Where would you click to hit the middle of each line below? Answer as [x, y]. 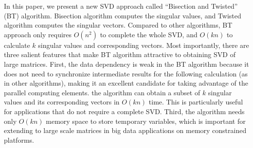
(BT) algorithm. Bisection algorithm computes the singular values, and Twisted [123, 15]
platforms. [19, 140]
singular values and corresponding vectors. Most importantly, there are [144, 45]
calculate [17, 45]
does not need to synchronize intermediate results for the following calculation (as [126, 73]
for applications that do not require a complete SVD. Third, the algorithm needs [124, 111]
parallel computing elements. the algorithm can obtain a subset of [102, 92]
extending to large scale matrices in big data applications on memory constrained [125, 130]
